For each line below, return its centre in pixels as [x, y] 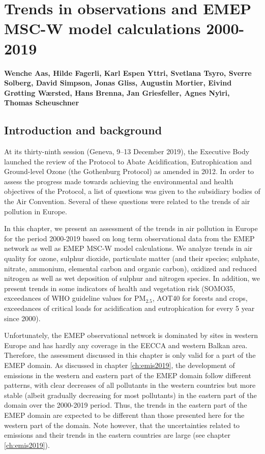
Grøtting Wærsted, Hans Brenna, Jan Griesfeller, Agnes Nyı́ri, [117, 92]
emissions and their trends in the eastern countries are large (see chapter [117, 435]
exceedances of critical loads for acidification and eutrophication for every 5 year [129, 308]
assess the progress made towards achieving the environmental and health [119, 181]
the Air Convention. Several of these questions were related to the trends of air [127, 201]
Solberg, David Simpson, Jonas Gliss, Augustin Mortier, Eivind [118, 83]
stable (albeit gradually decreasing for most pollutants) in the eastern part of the [130, 395]
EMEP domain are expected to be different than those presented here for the [124, 415]
